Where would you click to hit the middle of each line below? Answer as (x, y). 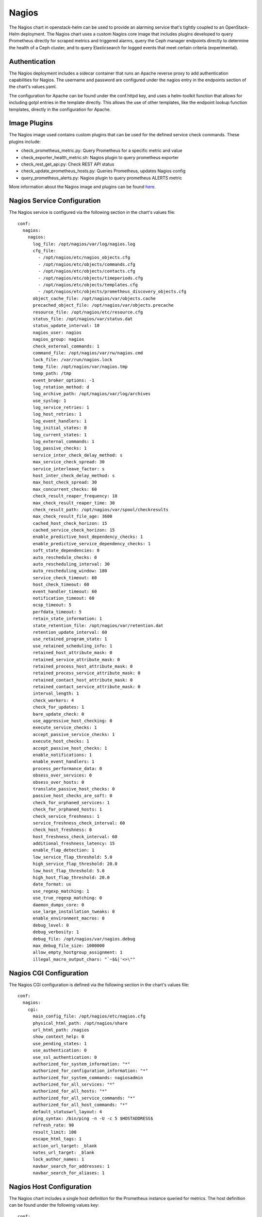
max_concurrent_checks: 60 (65, 489)
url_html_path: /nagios (61, 1030)
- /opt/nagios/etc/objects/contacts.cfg (87, 271)
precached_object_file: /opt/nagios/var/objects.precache (103, 305)
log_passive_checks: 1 (60, 448)
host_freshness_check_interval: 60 (75, 837)
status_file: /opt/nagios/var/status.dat (83, 319)
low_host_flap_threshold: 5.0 (69, 871)
